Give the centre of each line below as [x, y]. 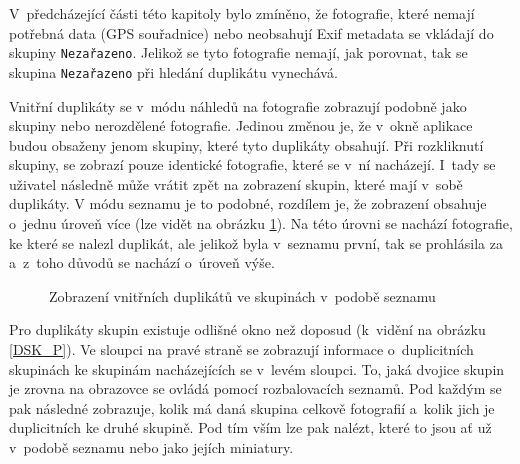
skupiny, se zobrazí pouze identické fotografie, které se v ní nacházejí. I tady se [252, 164]
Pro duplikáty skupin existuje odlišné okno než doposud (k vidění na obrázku [247, 329]
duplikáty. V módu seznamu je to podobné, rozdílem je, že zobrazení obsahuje [248, 203]
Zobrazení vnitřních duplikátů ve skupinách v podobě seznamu [242, 295]
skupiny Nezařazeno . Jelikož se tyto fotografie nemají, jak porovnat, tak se [238, 52]
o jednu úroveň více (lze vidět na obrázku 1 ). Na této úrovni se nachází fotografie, [261, 223]
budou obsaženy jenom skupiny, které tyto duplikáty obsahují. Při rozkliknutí [246, 144]
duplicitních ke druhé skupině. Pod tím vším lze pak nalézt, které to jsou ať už [250, 427]
